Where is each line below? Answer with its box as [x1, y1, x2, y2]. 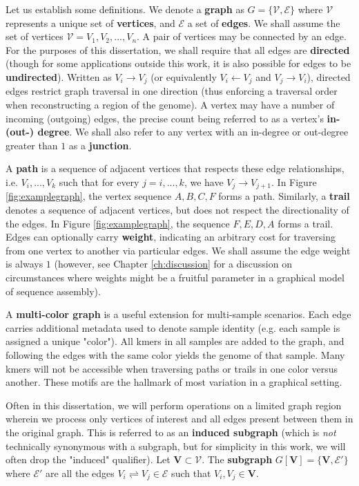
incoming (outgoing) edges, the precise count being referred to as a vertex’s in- [6, 111, 340, 125]
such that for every [59, 174, 139, 189]
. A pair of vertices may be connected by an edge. [137, 29, 347, 44]
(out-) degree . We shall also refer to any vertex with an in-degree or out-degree [6, 124, 349, 139]
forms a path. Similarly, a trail [218, 189, 350, 203]
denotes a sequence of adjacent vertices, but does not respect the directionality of [6, 203, 349, 217]
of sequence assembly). [6, 283, 101, 298]
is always [6, 256, 43, 271]
